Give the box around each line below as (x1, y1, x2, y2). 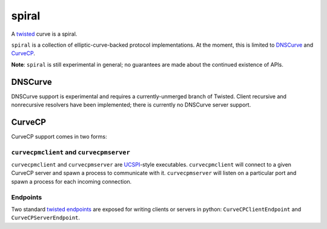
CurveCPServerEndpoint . (11, 214, 81, 221)
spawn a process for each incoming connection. (11, 178, 132, 185)
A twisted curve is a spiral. (11, 30, 78, 38)
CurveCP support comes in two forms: (11, 133, 107, 140)
